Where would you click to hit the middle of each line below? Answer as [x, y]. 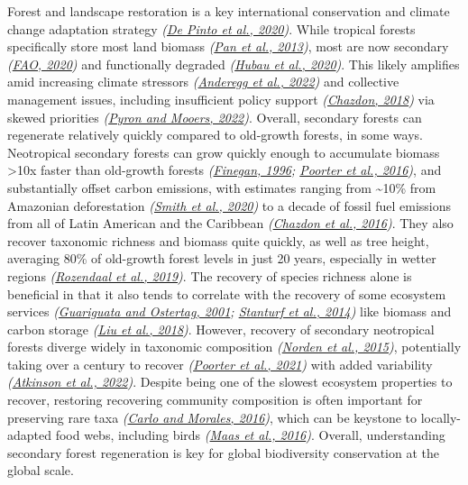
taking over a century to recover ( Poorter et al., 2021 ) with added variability [220, 364]
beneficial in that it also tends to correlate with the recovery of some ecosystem [227, 293]
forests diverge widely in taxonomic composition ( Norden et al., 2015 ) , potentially [234, 347]
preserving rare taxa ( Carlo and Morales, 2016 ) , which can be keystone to [212, 417]
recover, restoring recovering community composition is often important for [215, 400]
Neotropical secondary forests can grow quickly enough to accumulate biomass [224, 152]
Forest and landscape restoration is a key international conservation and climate [229, 11]
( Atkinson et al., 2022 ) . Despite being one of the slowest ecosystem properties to [230, 382]
